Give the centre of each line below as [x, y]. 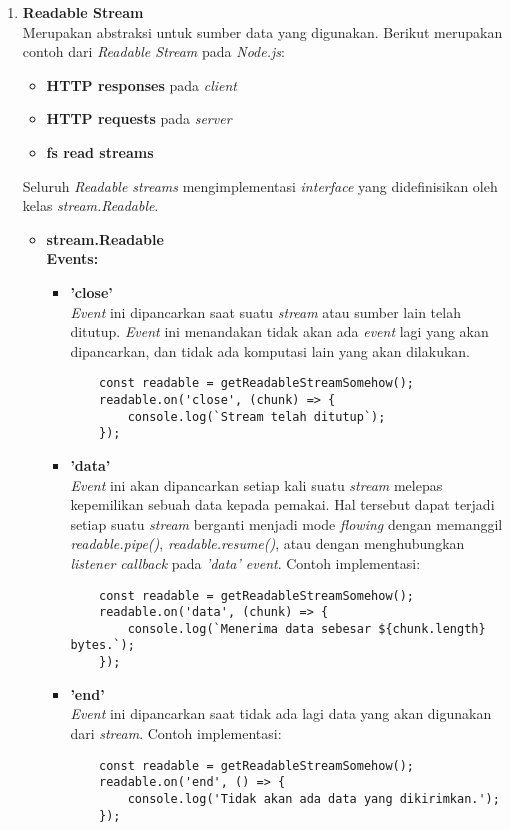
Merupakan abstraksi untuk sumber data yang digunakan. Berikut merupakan [262, 31]
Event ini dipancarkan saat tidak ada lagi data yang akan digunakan [281, 713]
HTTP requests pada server [139, 118]
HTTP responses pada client [141, 84]
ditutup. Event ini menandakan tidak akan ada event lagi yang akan [279, 331]
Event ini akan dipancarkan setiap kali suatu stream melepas [256, 484]
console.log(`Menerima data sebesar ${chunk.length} [306, 628]
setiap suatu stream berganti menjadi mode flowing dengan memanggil [286, 523]
